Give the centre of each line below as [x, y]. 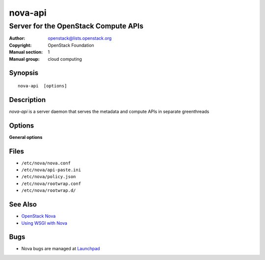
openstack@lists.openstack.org [80, 38]
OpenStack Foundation [71, 45]
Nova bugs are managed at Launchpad [61, 249]
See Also [23, 204]
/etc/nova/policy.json [49, 177]
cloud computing [65, 59]
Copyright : [20, 45]
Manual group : [24, 59]
